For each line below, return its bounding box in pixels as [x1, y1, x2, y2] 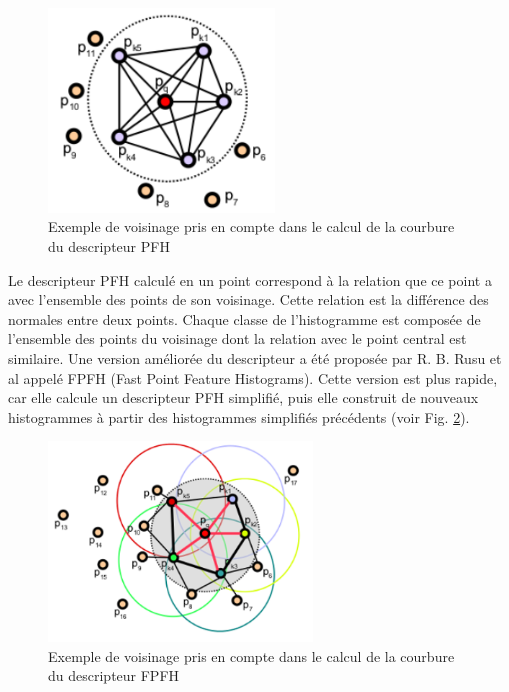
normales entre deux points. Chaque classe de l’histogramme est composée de [8, 308, 481, 329]
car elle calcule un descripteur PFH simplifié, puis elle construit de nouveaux [8, 387, 479, 408]
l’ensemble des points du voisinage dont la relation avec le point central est [8, 328, 467, 349]
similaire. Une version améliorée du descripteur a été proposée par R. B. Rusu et [8, 348, 502, 368]
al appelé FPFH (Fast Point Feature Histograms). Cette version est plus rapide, [8, 367, 498, 388]
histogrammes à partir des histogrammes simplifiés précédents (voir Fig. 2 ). [8, 406, 470, 427]
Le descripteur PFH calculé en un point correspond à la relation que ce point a [8, 269, 492, 290]
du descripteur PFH [48, 236, 170, 257]
